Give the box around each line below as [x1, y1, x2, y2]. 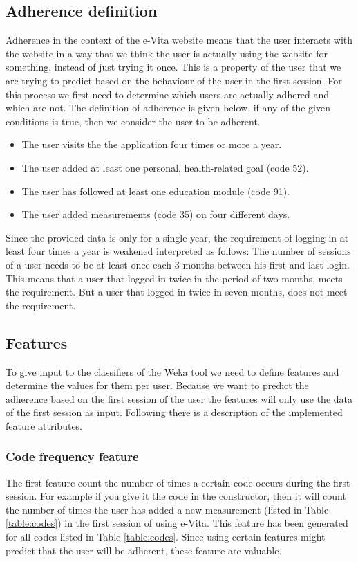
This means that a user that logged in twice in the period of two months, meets [6, 271, 343, 285]
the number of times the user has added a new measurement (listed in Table [6, 502, 329, 516]
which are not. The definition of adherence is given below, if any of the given [6, 100, 330, 115]
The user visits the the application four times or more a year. [21, 137, 282, 152]
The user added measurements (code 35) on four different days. [21, 207, 290, 221]
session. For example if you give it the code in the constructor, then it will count [6, 489, 346, 503]
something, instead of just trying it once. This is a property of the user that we [6, 60, 341, 74]
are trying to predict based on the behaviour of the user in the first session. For [6, 73, 342, 87]
